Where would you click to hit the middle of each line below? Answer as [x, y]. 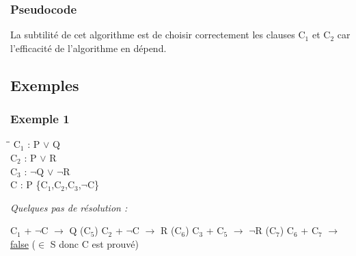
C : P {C [29, 184]
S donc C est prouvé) [95, 243]
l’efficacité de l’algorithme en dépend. [88, 48]
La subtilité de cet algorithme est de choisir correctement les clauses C [158, 35]
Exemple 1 [40, 119]
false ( [23, 243]
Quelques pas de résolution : [69, 207]
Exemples [45, 85]
